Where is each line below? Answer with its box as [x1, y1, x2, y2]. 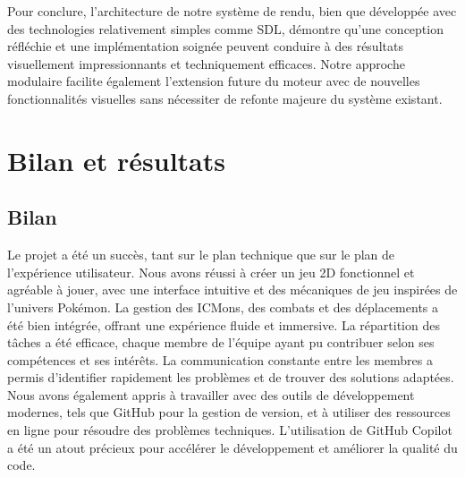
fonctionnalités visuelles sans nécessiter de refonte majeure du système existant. [7, 89, 443, 107]
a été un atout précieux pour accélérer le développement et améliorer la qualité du [7, 438, 458, 456]
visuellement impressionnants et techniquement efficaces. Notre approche [7, 54, 405, 72]
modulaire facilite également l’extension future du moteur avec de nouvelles [7, 72, 420, 90]
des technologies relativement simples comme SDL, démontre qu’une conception [7, 19, 444, 38]
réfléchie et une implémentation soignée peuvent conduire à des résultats [7, 37, 403, 55]
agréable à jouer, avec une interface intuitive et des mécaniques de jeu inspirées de [7, 280, 458, 299]
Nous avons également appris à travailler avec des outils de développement [7, 385, 415, 404]
